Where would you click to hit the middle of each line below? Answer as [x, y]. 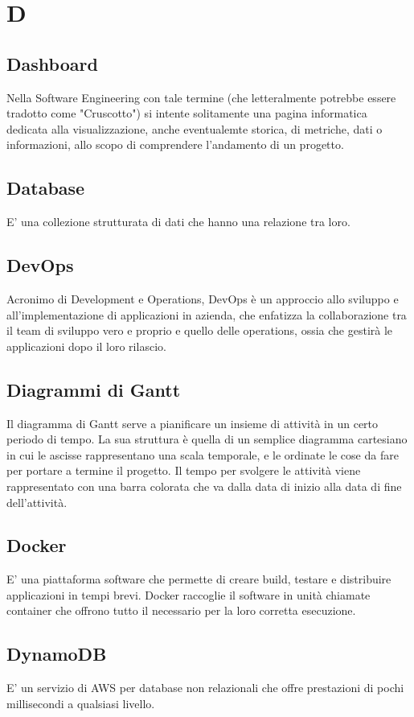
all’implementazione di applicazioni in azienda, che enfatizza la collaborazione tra [207, 314]
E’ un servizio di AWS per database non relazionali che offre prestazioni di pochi [205, 688]
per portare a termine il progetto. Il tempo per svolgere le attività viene [184, 470]
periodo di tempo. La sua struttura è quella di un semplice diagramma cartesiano [207, 439]
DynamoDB [57, 654]
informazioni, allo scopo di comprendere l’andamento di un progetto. [175, 144]
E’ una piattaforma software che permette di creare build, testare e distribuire [199, 579]
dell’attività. [37, 502]
